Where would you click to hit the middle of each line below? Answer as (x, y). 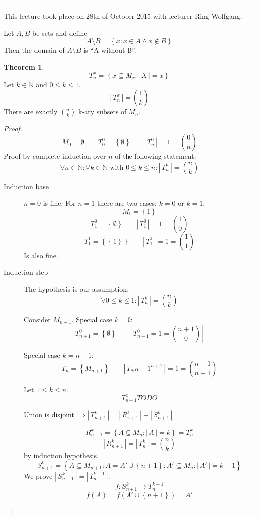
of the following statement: (155, 156)
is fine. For (59, 203)
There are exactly (31, 112)
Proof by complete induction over (55, 156)
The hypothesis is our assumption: (76, 289)
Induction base (26, 186)
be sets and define (60, 33)
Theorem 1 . (24, 67)
